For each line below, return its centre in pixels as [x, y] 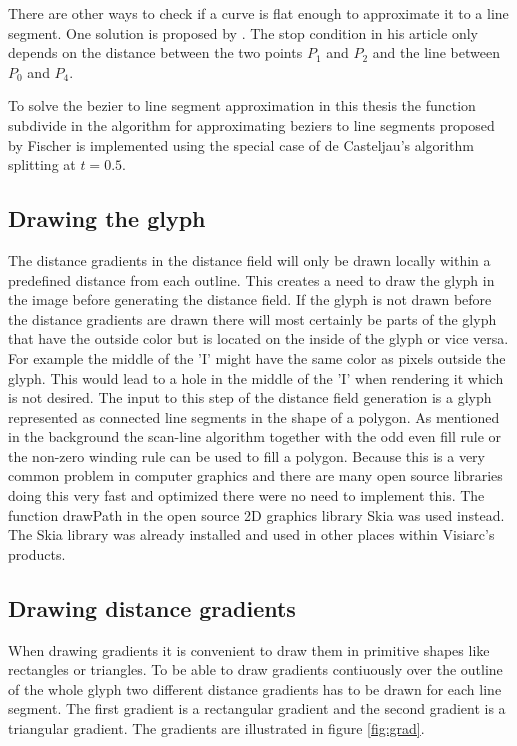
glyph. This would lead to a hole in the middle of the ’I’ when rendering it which [256, 377]
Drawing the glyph [107, 218]
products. [37, 553]
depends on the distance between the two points [155, 52]
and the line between [436, 52]
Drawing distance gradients [152, 607]
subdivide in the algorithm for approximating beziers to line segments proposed [251, 124]
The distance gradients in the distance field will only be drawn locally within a [249, 259]
